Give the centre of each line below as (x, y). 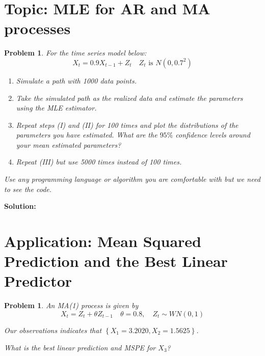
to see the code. (28, 189)
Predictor (38, 281)
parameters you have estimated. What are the (87, 135)
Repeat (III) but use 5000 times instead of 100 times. (99, 162)
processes (37, 28)
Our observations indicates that (53, 330)
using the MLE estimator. (56, 108)
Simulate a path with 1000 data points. (76, 80)
